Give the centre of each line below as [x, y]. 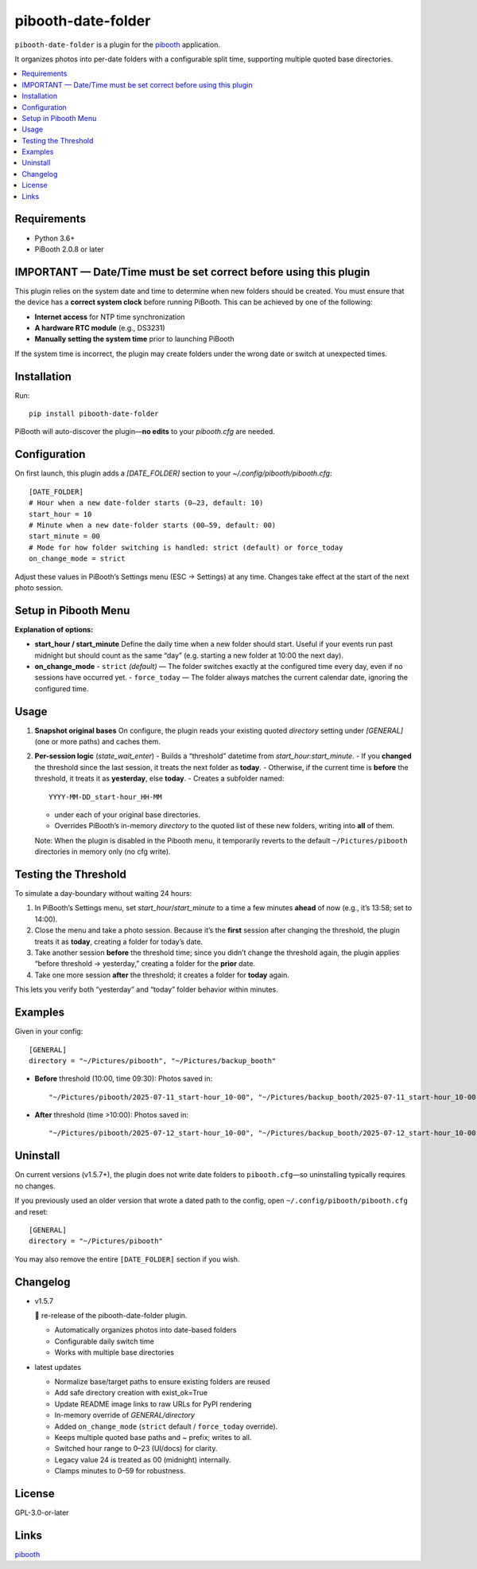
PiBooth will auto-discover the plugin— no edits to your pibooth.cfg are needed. [145, 432]
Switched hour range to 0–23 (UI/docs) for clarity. [136, 1449]
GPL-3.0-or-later [42, 1512]
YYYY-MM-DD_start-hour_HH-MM [105, 797]
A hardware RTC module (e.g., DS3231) [100, 328]
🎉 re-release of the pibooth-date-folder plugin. [111, 1315]
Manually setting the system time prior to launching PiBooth [134, 339]
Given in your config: [49, 1031]
